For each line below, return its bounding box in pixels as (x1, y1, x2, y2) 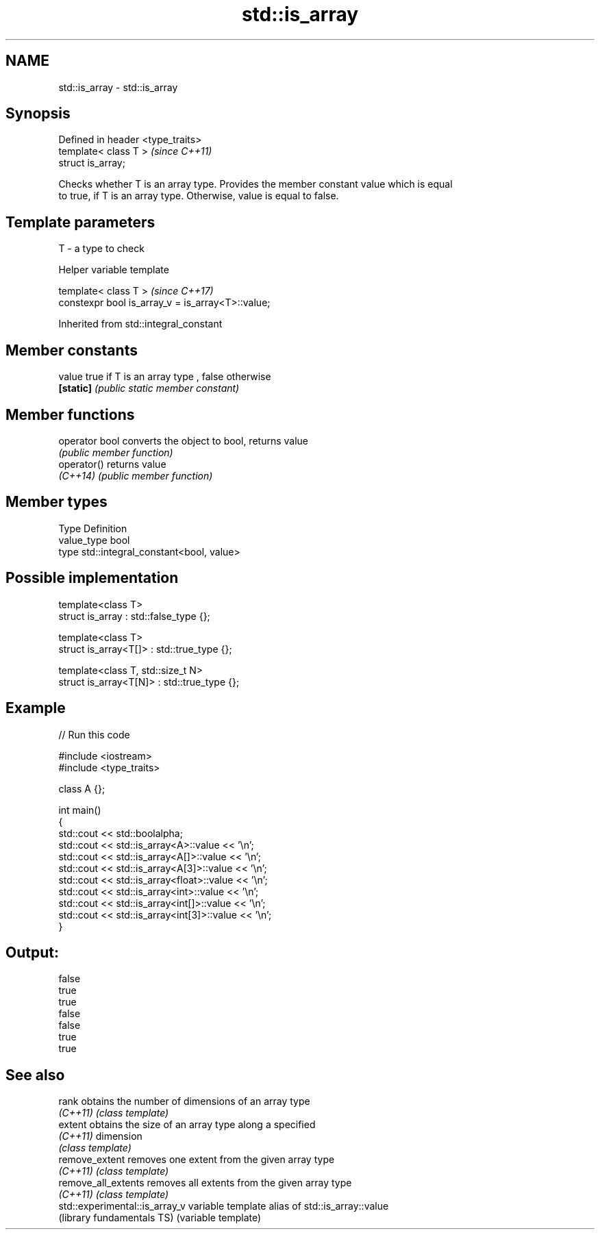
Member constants (5, 341, 138, 359)
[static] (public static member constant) (58, 382, 240, 395)
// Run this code (58, 728, 130, 740)
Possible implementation (5, 569, 179, 587)
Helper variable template (58, 264, 169, 276)
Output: (5, 943, 59, 961)
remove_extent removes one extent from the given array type (58, 1153, 335, 1166)
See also (5, 1066, 65, 1084)
